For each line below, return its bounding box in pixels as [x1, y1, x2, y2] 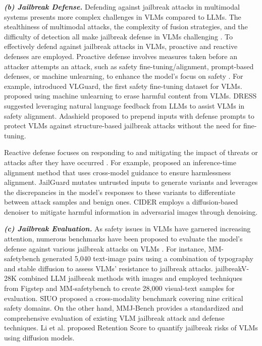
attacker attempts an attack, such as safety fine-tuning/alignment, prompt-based [4, 61, 254, 71]
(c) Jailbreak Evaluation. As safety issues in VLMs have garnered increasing [4, 223, 251, 234]
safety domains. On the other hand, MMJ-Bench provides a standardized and [4, 303, 244, 313]
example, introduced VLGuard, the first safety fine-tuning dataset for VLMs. [4, 80, 242, 91]
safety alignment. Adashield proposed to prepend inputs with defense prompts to [4, 110, 254, 121]
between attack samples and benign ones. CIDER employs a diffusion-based [4, 196, 238, 207]
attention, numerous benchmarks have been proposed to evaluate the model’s [4, 233, 243, 244]
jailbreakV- [215, 263, 249, 273]
